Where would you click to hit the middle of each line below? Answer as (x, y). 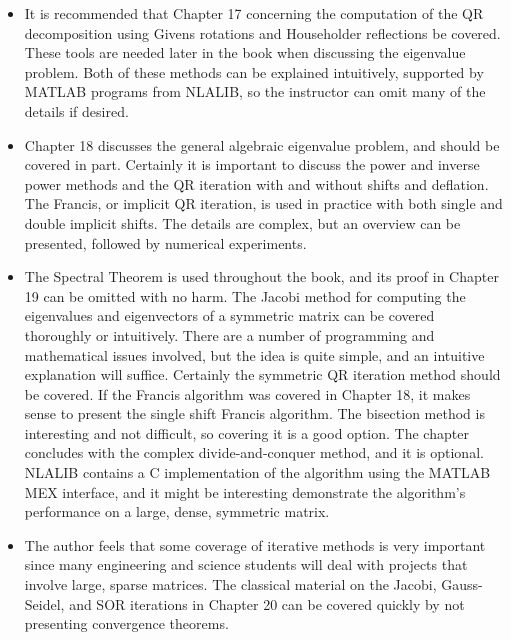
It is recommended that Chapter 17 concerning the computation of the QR (254, 13)
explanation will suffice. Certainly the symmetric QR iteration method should (262, 374)
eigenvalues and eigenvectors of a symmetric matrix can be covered (229, 315)
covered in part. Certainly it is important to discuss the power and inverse (252, 164)
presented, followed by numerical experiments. (165, 242)
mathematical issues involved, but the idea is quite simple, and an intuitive (254, 354)
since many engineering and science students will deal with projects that (246, 564)
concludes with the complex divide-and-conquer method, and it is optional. (254, 452)
